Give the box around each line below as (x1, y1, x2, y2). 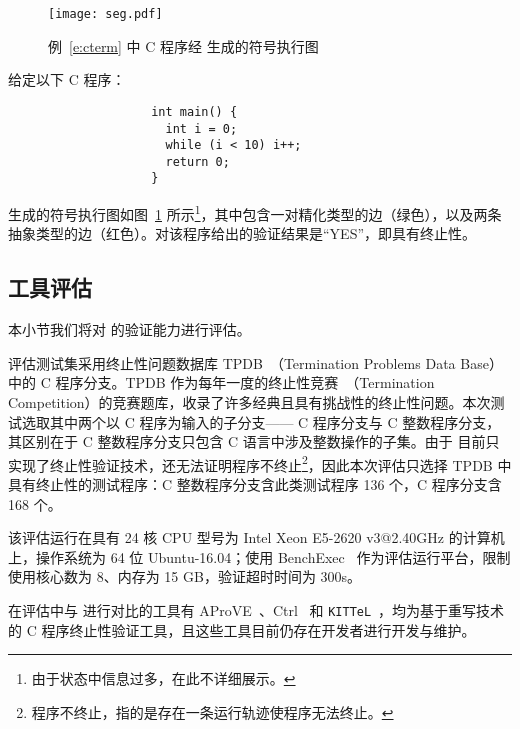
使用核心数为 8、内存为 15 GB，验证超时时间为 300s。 (8, 566, 362, 587)
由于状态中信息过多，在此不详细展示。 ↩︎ (31, 668, 296, 689)
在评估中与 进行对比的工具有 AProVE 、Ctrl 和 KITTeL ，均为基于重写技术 (8, 599, 505, 620)
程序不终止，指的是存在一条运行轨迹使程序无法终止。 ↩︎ (31, 701, 394, 722)
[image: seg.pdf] (48, 7, 163, 21)
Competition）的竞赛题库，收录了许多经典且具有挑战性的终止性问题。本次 (8, 391, 491, 412)
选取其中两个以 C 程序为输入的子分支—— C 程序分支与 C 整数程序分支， (21, 411, 501, 432)
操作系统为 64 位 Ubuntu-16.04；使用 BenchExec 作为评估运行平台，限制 (35, 546, 511, 567)
